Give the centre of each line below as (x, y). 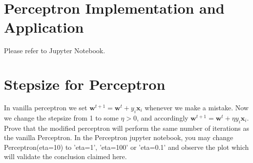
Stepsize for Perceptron (85, 84)
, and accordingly (162, 117)
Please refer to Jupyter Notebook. (55, 51)
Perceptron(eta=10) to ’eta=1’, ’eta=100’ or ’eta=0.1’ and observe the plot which (126, 147)
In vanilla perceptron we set (46, 108)
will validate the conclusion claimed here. (65, 156)
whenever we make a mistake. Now (197, 108)
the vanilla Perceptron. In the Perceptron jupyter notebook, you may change (119, 137)
